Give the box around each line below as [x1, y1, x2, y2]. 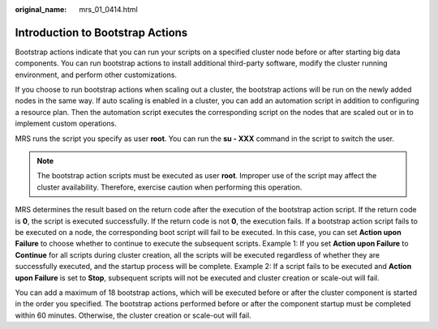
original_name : [15, 5, 67, 14]
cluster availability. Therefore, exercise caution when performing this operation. [36, 182, 303, 192]
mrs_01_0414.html [79, 5, 138, 14]
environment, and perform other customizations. [15, 70, 178, 79]
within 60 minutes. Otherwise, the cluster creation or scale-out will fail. [15, 310, 251, 320]
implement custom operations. [15, 118, 118, 129]
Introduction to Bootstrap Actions [15, 25, 188, 40]
